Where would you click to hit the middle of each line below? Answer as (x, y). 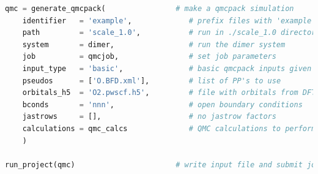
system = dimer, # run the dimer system (154, 44)
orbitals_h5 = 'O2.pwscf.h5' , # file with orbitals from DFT (169, 93)
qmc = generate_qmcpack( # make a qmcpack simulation (150, 9)
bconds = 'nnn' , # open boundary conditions (162, 104)
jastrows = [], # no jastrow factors (149, 117)
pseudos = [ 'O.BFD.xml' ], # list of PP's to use (152, 81)
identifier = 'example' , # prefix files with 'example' (169, 21)
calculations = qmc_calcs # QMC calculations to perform (169, 128)
